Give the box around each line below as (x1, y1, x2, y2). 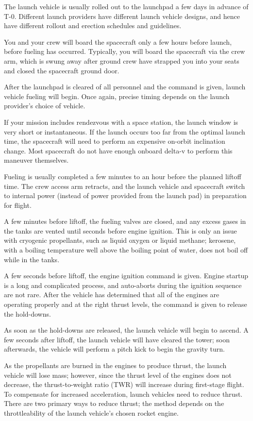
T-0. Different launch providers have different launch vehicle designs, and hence (4, 11, 240, 21)
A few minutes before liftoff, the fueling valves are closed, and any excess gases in (4, 216, 246, 226)
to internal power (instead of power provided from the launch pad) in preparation (4, 190, 247, 201)
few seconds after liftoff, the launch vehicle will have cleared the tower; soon (4, 334, 230, 344)
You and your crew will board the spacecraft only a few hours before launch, (4, 36, 232, 47)
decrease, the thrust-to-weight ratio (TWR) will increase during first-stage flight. (4, 379, 244, 389)
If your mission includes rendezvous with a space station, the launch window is (4, 117, 238, 127)
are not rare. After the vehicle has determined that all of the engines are (4, 289, 219, 300)
